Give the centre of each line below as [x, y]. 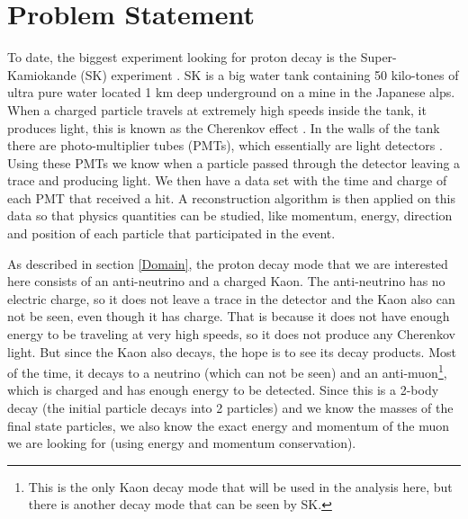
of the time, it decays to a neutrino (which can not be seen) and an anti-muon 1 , [227, 371]
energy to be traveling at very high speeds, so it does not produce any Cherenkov [231, 334]
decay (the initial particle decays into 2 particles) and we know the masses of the [230, 408]
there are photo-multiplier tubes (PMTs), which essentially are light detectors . [225, 145]
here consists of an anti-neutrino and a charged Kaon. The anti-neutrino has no [226, 281]
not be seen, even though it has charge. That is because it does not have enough [229, 316]
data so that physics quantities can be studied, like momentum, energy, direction [230, 215]
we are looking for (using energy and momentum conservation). [182, 443]
